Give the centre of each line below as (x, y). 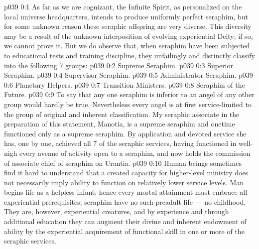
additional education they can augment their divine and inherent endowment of (125, 221)
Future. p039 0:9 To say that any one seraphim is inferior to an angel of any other (129, 94)
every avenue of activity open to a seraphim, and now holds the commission (135, 153)
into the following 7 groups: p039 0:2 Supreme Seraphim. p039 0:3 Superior (119, 65)
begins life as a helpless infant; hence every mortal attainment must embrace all (126, 192)
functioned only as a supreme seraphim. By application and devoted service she (125, 133)
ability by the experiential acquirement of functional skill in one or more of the (124, 231)
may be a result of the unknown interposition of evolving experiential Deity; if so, (129, 36)
